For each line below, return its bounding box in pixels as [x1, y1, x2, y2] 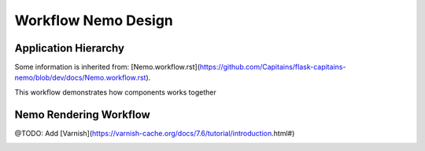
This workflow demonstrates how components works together [14, 87, 216, 97]
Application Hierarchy [14, 41, 125, 55]
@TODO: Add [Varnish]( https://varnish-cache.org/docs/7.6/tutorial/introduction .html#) [14, 128, 295, 138]
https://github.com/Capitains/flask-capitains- [199, 63, 346, 72]
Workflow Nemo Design [14, 12, 173, 29]
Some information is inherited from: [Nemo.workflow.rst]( [14, 63, 201, 72]
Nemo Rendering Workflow [14, 108, 151, 121]
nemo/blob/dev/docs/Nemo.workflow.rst [14, 73, 146, 82]
